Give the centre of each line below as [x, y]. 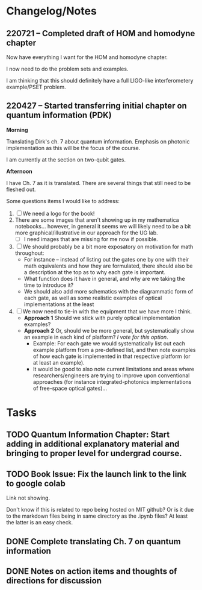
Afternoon [20, 171]
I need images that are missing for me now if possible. [91, 239]
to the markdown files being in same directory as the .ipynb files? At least [97, 516]
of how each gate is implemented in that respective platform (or [112, 356]
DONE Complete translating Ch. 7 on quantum [94, 541]
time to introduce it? [49, 285]
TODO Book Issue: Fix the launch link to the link [96, 474]
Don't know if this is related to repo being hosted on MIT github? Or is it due [100, 510]
